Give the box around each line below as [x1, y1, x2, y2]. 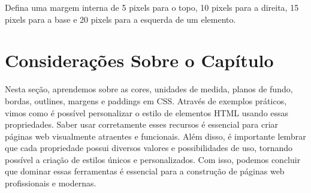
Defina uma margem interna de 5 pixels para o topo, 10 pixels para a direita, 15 [5, 1, 299, 13]
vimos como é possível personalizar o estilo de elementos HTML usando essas [5, 106, 289, 119]
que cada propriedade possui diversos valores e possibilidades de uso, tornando [5, 141, 293, 154]
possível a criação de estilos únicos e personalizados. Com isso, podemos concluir [5, 153, 301, 165]
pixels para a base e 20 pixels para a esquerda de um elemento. [5, 13, 236, 25]
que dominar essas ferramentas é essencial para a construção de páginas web [5, 165, 285, 177]
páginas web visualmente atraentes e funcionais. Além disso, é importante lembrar [5, 129, 306, 142]
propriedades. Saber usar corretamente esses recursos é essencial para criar [5, 118, 279, 131]
